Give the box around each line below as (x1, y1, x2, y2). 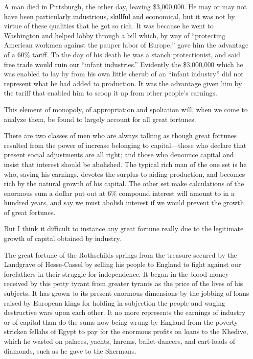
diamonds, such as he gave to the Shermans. (4, 345, 137, 356)
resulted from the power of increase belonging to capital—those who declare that (4, 140, 247, 150)
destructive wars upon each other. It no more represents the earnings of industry (4, 307, 246, 317)
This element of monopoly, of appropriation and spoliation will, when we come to (4, 104, 248, 114)
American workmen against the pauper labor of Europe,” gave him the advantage (4, 40, 249, 50)
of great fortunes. (4, 207, 56, 217)
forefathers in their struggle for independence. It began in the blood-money (4, 268, 229, 279)
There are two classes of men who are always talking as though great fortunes (4, 130, 237, 141)
